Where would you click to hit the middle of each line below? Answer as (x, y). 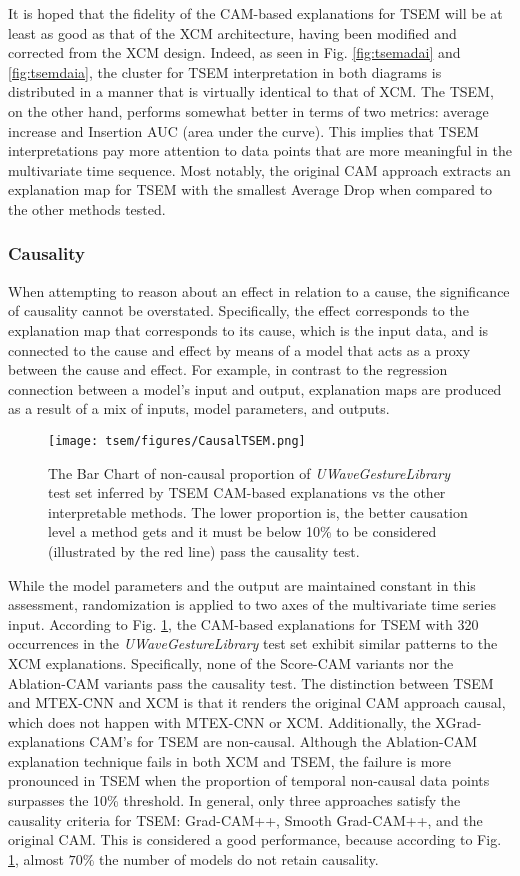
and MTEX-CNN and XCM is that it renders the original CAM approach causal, (257, 702)
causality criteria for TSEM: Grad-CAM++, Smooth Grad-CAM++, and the (245, 819)
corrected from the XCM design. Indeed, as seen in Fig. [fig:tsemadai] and (234, 52)
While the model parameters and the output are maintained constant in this (242, 584)
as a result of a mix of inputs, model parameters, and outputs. (199, 408)
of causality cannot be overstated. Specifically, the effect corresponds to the (238, 310)
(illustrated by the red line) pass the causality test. (204, 550)
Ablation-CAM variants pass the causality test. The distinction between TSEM (251, 682)
